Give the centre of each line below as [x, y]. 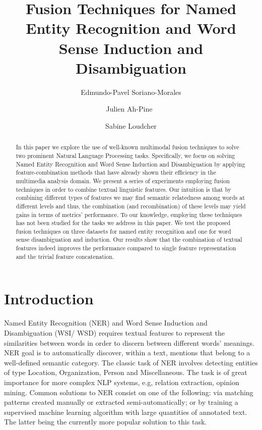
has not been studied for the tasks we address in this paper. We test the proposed [123, 223]
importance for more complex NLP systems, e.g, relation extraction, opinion [122, 382]
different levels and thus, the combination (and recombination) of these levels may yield [131, 206]
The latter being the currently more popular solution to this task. [106, 422]
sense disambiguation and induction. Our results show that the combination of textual [129, 239]
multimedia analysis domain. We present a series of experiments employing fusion [123, 180]
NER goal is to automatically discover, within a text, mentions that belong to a [127, 353]
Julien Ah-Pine [129, 109]
